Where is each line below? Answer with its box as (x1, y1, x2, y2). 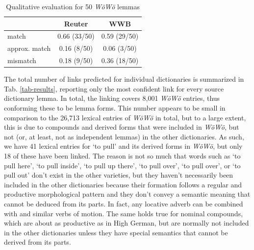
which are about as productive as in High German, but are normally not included (4, 218, 249, 228)
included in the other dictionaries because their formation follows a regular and (4, 179, 242, 189)
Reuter (64, 18, 88, 28)
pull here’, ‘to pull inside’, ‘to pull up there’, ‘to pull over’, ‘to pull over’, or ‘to (4, 160, 241, 170)
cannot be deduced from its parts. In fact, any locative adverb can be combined (4, 198, 243, 208)
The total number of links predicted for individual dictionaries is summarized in (4, 74, 244, 84)
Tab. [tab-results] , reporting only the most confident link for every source (4, 83, 224, 93)
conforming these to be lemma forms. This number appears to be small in (4, 103, 226, 113)
